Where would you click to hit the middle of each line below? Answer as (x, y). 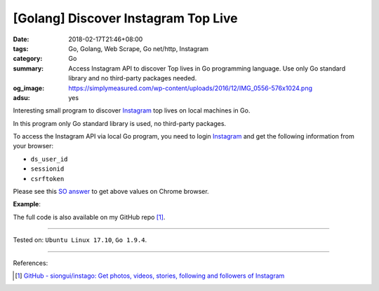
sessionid (47, 169)
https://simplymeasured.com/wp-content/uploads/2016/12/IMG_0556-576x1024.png (190, 88)
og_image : (29, 88)
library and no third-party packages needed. (133, 78)
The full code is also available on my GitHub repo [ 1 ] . (89, 217)
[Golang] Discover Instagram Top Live (125, 18)
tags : (21, 48)
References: (31, 263)
